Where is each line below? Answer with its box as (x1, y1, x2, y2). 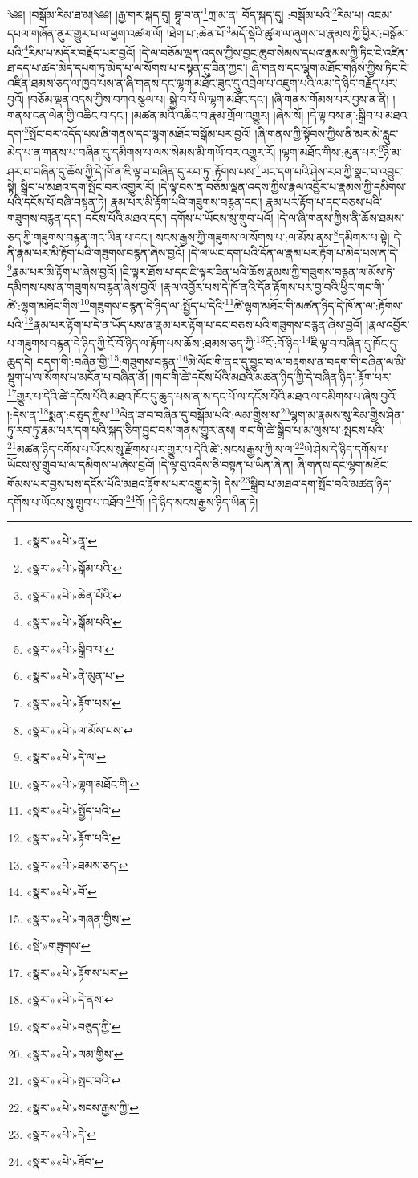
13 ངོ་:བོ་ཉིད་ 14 (255, 332, 311, 351)
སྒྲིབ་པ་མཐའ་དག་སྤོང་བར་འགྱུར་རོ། (20, 177, 155, 194)
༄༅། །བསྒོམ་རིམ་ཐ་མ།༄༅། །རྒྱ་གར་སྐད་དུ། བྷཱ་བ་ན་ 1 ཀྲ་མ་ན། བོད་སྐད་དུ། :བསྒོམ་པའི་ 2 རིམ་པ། (7, 4, 364, 22)
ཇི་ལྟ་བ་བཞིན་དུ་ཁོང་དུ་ (310, 334, 399, 351)
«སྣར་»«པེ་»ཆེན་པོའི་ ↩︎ (26, 586, 122, 603)
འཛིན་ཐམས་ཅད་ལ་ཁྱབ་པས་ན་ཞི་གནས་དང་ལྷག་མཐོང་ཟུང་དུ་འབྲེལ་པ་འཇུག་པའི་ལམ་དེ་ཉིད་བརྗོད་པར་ (7, 75, 398, 92)
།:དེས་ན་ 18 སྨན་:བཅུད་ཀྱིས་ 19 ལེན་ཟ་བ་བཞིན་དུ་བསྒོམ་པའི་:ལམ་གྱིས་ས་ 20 (7, 404, 290, 422)
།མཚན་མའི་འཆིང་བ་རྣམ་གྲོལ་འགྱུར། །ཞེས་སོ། (131, 106, 304, 123)
